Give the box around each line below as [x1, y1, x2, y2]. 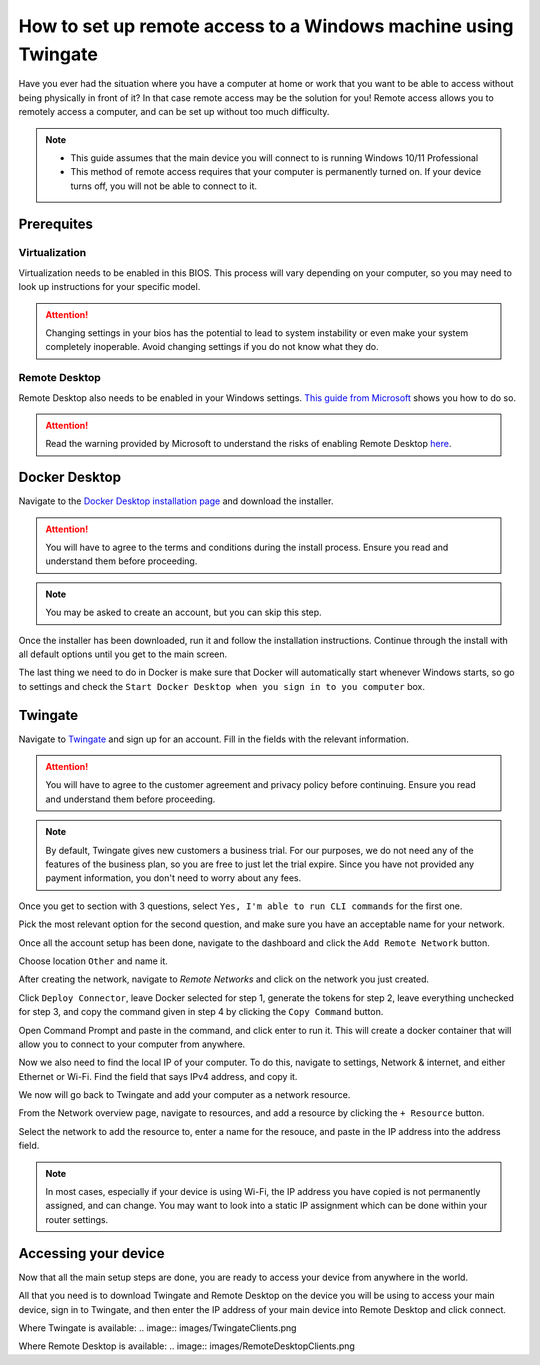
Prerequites [18, 215, 94, 232]
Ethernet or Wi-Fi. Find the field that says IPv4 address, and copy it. [18, 1070, 298, 1082]
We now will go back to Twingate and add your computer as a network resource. [18, 1089, 351, 1101]
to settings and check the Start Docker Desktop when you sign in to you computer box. [18, 680, 425, 692]
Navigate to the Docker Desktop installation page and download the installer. [18, 495, 334, 507]
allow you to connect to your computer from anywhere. [18, 1038, 246, 1050]
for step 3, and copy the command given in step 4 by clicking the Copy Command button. [18, 1006, 384, 1018]
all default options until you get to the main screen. [18, 648, 228, 660]
